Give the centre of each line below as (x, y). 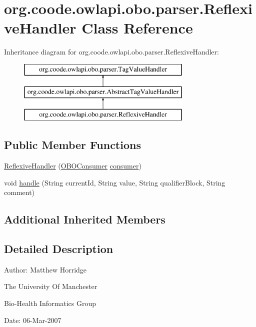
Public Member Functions (72, 145)
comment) (19, 192)
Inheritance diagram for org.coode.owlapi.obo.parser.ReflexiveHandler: (111, 52)
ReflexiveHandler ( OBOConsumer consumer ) (73, 166)
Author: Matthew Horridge (45, 269)
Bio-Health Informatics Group (50, 303)
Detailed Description (59, 249)
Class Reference (137, 28)
